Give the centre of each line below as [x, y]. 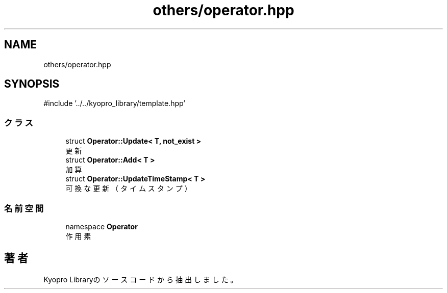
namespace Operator [102, 226]
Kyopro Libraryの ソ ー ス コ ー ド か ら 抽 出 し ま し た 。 [141, 279]
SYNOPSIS [32, 84]
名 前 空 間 [24, 208]
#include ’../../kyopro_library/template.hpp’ [114, 103]
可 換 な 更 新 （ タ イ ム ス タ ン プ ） [129, 189]
